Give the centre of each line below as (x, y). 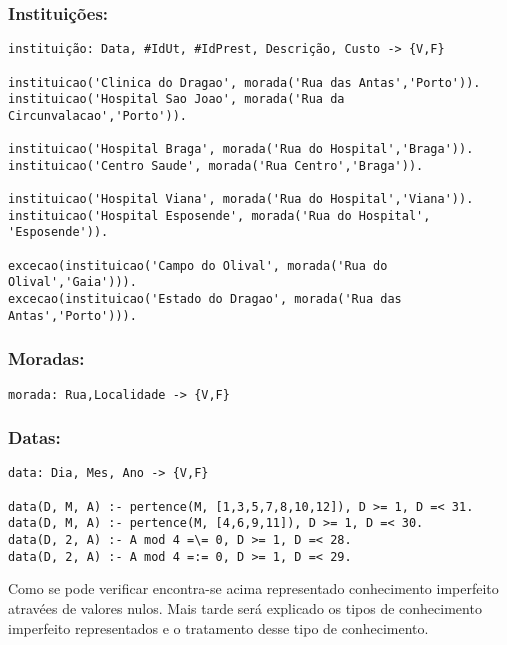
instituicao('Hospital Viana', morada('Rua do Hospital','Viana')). (241, 199)
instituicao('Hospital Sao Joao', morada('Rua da (176, 99)
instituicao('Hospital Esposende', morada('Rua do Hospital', (219, 215)
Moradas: (46, 358)
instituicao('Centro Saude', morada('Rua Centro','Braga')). (216, 165)
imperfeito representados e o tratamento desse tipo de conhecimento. (218, 627)
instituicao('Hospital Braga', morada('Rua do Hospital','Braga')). (241, 149)
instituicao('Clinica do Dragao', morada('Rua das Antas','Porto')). (244, 82)
